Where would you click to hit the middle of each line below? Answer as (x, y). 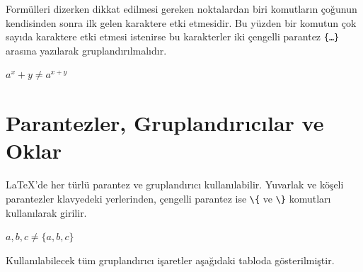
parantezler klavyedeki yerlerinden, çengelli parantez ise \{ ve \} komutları (168, 198)
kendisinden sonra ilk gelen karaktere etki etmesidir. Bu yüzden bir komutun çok (181, 22)
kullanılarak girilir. (46, 212)
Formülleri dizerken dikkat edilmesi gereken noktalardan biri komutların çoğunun (181, 8)
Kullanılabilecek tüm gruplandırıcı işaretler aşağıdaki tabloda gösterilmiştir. (170, 260)
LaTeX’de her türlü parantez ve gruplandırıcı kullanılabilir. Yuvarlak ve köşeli (175, 185)
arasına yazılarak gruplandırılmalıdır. (86, 50)
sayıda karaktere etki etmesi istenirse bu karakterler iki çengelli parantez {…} (173, 36)
